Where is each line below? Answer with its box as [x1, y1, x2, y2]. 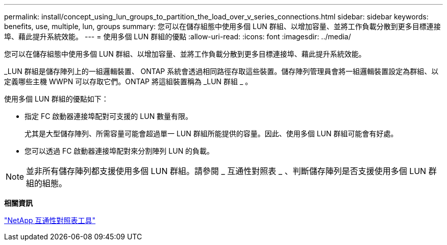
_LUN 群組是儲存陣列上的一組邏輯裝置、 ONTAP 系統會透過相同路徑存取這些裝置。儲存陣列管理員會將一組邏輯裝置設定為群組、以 [4, 67, 439, 76]
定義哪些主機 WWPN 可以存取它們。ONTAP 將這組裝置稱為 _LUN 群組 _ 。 [4, 77, 253, 86]
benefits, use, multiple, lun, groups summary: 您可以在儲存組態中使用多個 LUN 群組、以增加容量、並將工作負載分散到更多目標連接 [4, 22, 441, 31]
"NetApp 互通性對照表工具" [4, 216, 96, 225]
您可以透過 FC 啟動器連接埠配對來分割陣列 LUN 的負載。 [24, 146, 214, 155]
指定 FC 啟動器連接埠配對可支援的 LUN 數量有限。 [24, 112, 193, 120]
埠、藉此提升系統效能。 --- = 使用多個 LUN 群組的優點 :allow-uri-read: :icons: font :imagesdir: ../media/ [4, 32, 351, 41]
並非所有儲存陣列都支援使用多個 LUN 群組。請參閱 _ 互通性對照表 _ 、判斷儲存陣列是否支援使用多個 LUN [26, 166, 427, 176]
